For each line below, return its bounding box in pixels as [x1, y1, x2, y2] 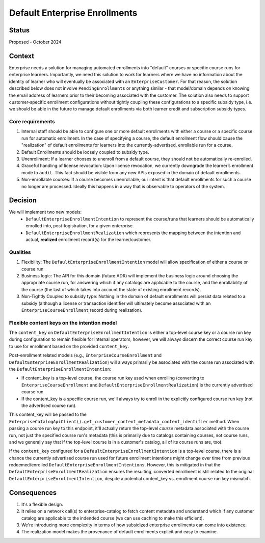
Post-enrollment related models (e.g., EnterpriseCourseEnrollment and [9, 353, 162, 358]
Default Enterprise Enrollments [9, 7, 137, 18]
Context [9, 52, 34, 60]
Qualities [9, 248, 31, 255]
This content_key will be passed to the [9, 411, 87, 417]
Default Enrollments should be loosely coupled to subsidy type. [21, 149, 149, 155]
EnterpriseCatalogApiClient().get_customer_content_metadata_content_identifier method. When [9, 418, 239, 424]
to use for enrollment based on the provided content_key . [9, 343, 129, 349]
